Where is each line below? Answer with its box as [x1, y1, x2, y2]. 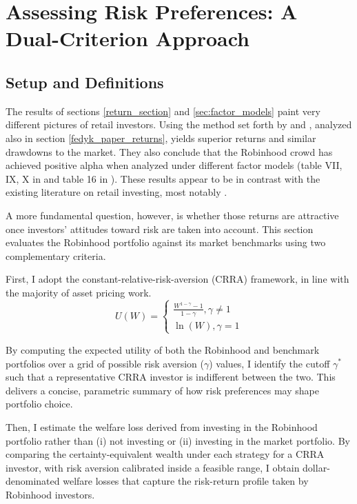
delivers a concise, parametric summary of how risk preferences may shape [6, 383, 319, 397]
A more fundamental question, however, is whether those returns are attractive [6, 208, 339, 222]
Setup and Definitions [6, 71, 164, 92]
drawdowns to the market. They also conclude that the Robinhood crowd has [6, 144, 333, 159]
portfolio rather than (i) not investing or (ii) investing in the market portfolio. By [6, 433, 350, 447]
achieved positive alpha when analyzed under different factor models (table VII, [6, 158, 343, 172]
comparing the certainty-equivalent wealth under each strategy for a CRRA [6, 447, 325, 461]
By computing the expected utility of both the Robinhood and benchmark [6, 342, 320, 356]
